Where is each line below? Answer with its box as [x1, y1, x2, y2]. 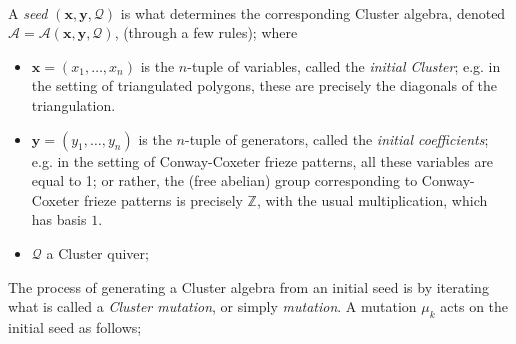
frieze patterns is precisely [83, 189, 243, 210]
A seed [8, 2, 48, 23]
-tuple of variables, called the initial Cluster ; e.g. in [187, 55, 501, 76]
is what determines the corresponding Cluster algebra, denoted [120, 2, 506, 23]
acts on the [440, 296, 509, 317]
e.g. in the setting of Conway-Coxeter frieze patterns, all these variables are [31, 150, 494, 171]
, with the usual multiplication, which [256, 189, 488, 210]
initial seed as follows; [8, 316, 142, 337]
